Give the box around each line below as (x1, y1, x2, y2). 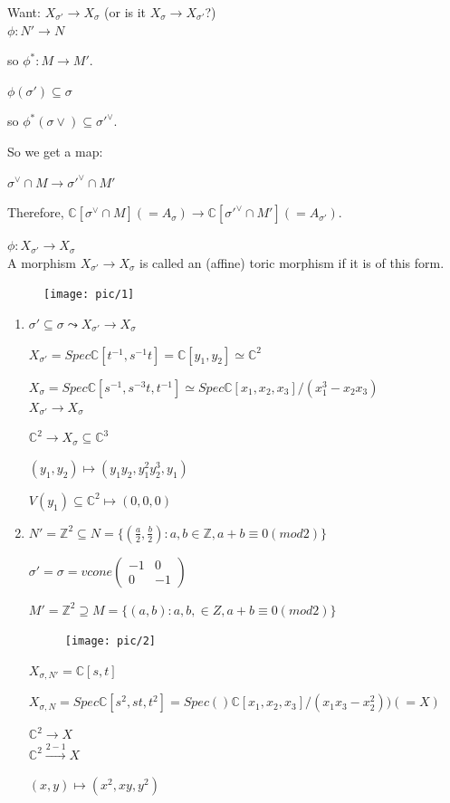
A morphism (7, 253, 76, 272)
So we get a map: (7, 141, 103, 160)
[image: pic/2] (64, 635, 157, 648)
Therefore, (7, 203, 64, 222)
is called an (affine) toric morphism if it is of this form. (139, 253, 445, 272)
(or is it (104, 3, 147, 21)
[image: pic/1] (43, 288, 135, 301)
